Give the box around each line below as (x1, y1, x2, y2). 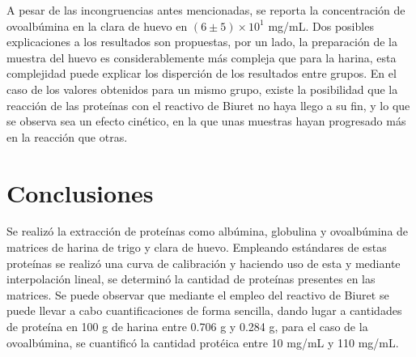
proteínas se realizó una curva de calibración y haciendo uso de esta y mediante (6, 254, 401, 271)
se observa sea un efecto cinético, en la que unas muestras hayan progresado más (6, 113, 406, 130)
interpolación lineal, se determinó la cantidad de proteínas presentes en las (6, 270, 376, 287)
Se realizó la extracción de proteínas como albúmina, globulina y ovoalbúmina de (6, 223, 409, 240)
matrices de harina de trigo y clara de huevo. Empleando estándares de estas (6, 239, 387, 256)
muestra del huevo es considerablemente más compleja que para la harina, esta (6, 49, 397, 66)
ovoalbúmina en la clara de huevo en (6, 17, 188, 34)
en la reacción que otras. (6, 128, 128, 145)
